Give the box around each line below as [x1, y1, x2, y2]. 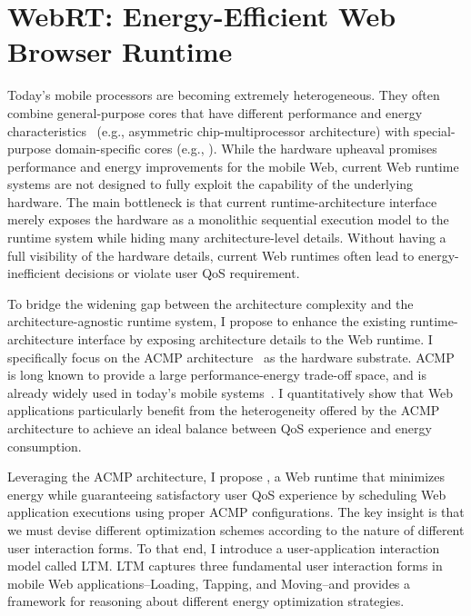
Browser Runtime [7, 33, 233, 70]
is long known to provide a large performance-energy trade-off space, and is [7, 365, 426, 384]
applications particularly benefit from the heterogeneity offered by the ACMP [7, 401, 440, 420]
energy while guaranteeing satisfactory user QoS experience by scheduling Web [7, 484, 446, 503]
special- [414, 121, 456, 140]
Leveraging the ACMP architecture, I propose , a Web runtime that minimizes [7, 467, 445, 486]
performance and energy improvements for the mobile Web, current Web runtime [7, 156, 459, 175]
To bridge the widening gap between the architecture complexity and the [7, 293, 414, 313]
